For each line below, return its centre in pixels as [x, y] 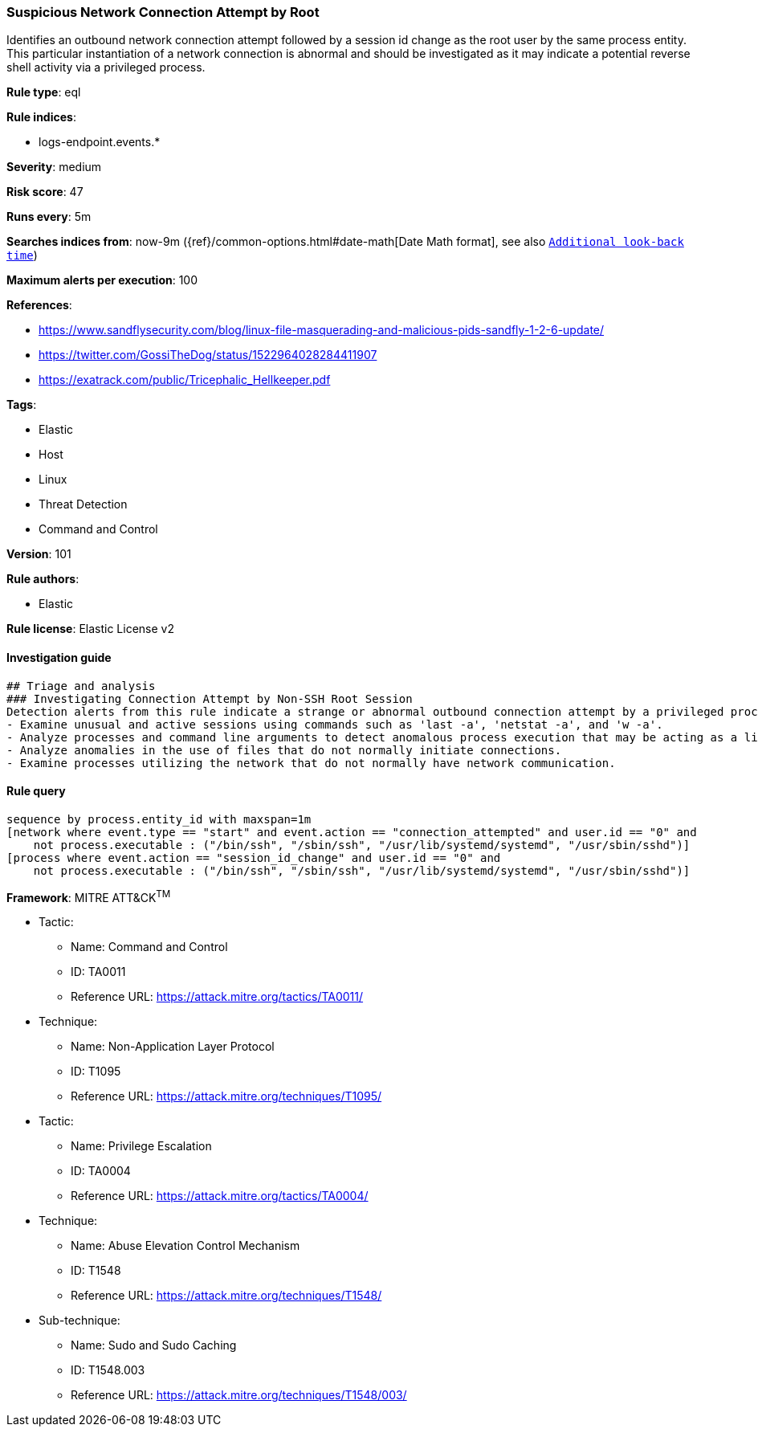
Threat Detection [83, 504]
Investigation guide [59, 657]
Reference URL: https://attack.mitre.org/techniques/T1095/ [226, 1096]
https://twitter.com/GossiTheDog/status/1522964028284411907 [208, 355]
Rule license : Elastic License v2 [90, 629]
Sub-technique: [79, 1321]
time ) [22, 255]
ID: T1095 [96, 1072]
